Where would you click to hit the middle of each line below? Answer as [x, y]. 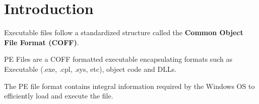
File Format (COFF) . [42, 42]
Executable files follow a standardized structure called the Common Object [124, 32]
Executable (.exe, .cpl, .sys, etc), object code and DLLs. [90, 69]
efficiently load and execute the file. [59, 96]
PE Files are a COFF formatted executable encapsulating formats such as [118, 59]
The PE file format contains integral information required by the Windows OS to [129, 86]
